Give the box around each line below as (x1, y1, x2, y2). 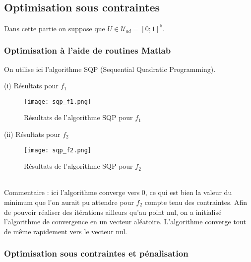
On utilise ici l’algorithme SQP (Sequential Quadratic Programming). (4, 64, 216, 74)
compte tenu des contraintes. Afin (144, 196, 248, 207)
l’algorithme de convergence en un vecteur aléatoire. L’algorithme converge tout (4, 216, 247, 227)
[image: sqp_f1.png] (24, 98, 92, 105)
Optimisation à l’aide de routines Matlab (4, 44, 171, 57)
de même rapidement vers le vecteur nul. (4, 226, 127, 236)
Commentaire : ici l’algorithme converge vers (4, 187, 140, 197)
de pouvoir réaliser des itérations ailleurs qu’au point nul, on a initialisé (4, 206, 222, 217)
